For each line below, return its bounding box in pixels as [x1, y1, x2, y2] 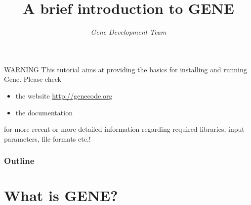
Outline [4, 154, 35, 167]
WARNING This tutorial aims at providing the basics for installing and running [4, 64, 247, 74]
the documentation [15, 107, 73, 117]
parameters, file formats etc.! [4, 133, 91, 144]
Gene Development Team [90, 27, 167, 37]
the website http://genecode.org [15, 90, 113, 101]
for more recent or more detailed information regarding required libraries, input [4, 124, 245, 134]
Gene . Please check [4, 74, 61, 84]
